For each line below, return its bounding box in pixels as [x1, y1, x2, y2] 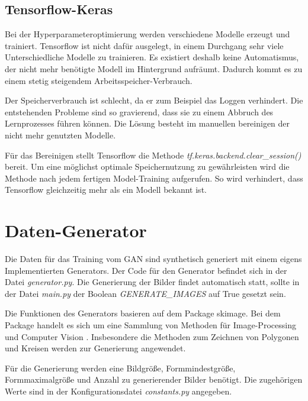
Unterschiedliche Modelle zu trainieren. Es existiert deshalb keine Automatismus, [5, 51, 299, 63]
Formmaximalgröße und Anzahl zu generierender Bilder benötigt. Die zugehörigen [5, 373, 303, 386]
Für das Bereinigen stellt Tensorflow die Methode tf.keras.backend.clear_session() [5, 148, 301, 161]
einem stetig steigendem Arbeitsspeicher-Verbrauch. [5, 74, 192, 86]
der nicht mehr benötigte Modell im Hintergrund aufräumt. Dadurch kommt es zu [5, 62, 303, 75]
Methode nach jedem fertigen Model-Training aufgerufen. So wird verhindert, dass [5, 172, 303, 184]
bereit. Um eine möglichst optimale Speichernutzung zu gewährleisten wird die [5, 160, 290, 173]
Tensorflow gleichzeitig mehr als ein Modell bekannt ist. [5, 183, 207, 196]
